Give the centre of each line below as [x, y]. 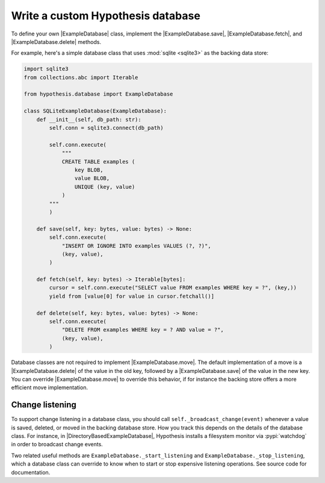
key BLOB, [89, 170]
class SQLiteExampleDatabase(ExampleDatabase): [95, 111]
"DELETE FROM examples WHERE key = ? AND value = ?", [143, 330]
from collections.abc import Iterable [81, 77]
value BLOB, [92, 178]
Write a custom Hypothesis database [106, 16]
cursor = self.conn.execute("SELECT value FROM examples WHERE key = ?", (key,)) [173, 288]
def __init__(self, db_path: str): [89, 119]
